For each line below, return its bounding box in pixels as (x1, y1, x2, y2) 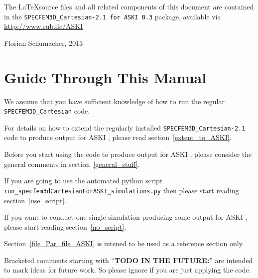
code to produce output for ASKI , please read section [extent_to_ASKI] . (4, 132, 232, 142)
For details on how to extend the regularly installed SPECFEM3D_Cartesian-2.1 (4, 122, 246, 133)
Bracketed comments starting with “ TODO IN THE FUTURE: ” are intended (4, 255, 253, 265)
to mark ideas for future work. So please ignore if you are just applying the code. (4, 265, 251, 275)
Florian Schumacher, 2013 (4, 37, 83, 48)
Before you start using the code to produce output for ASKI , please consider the (4, 149, 252, 159)
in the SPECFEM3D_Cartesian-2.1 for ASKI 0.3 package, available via (4, 11, 221, 21)
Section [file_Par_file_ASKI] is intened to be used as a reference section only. (4, 238, 244, 249)
